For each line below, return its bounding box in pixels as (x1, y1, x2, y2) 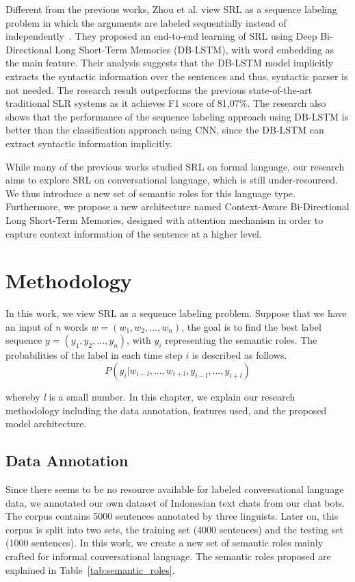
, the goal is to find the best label (181, 319, 321, 333)
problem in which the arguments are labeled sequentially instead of (5, 15, 287, 29)
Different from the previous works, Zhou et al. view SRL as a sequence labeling (5, 2, 337, 16)
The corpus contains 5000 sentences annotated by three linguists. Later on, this (5, 509, 339, 523)
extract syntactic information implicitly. (5, 136, 172, 150)
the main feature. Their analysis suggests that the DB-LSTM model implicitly (5, 55, 333, 70)
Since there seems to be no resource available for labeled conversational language (5, 481, 344, 496)
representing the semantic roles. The (165, 333, 317, 347)
